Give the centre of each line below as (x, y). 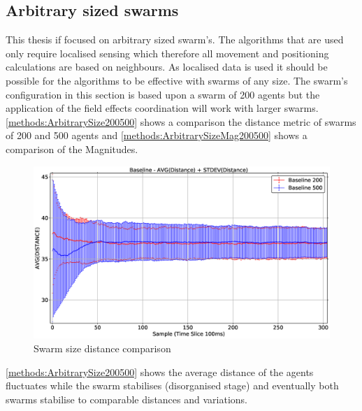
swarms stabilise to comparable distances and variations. (126, 399)
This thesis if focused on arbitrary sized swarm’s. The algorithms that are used (175, 39)
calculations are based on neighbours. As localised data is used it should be (167, 67)
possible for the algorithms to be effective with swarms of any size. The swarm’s (177, 80)
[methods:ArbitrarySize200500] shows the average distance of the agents (160, 372)
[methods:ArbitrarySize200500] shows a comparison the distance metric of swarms (181, 121)
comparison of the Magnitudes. (72, 149)
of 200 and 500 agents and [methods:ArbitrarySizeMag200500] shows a (157, 135)
